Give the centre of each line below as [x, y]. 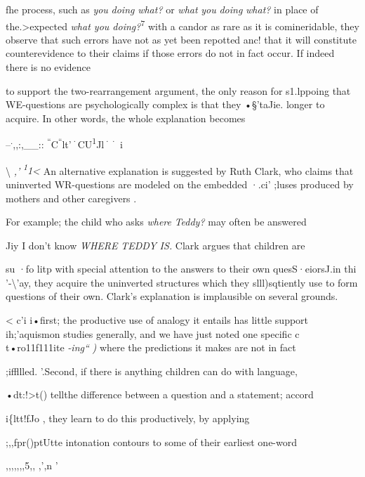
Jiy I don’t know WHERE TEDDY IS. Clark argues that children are [155, 245]
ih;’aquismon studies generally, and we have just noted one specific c [153, 333]
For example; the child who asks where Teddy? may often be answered [156, 222]
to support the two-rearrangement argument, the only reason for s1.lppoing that [178, 90]
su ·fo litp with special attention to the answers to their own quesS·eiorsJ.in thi [181, 269]
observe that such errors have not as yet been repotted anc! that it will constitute [181, 39]
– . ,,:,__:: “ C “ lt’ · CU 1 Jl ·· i [64, 143]
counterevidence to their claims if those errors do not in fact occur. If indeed [170, 53]
